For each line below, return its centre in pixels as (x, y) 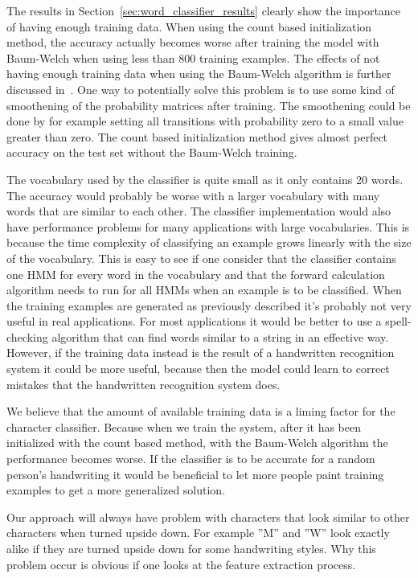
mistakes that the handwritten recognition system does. (143, 384)
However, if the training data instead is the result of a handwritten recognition (201, 353)
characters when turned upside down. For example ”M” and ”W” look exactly (198, 533)
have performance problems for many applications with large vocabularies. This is (208, 226)
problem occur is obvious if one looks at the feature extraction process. (181, 564)
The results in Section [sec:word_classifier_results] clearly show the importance (204, 10)
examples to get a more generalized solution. (116, 490)
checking (27, 336)
